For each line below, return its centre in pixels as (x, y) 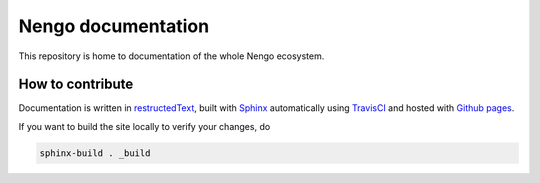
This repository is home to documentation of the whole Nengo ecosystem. (171, 56)
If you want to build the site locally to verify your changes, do (144, 126)
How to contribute (76, 84)
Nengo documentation (114, 26)
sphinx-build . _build (95, 153)
